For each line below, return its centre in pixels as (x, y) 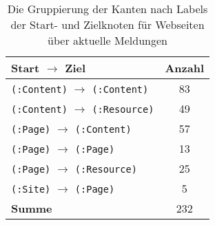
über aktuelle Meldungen (107, 40)
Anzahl (184, 68)
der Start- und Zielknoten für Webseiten (107, 24)
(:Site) (31, 189)
